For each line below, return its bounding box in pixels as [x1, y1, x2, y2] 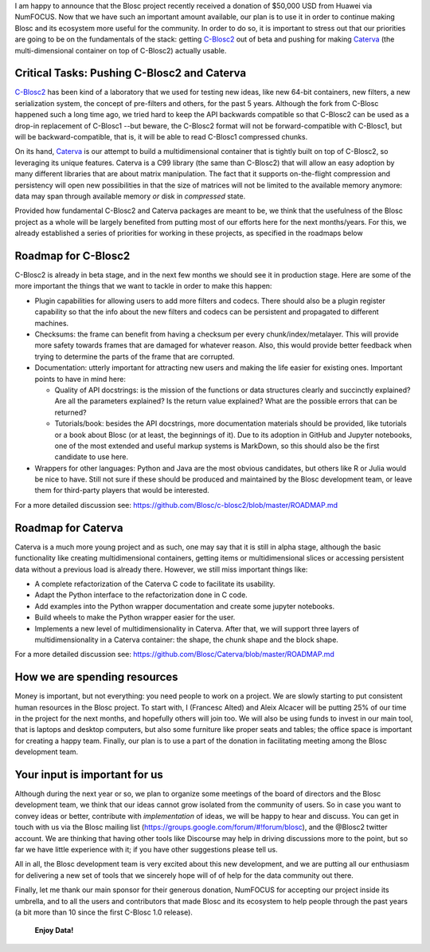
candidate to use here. [54, 452, 129, 462]
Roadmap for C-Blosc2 [14, 249, 131, 262]
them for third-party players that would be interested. [34, 486, 210, 495]
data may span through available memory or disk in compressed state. [14, 191, 246, 201]
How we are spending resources [14, 671, 178, 684]
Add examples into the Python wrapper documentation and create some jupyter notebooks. [34, 601, 334, 611]
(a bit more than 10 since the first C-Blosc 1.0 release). [14, 907, 193, 917]
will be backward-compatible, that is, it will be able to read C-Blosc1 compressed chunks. [14, 132, 308, 142]
